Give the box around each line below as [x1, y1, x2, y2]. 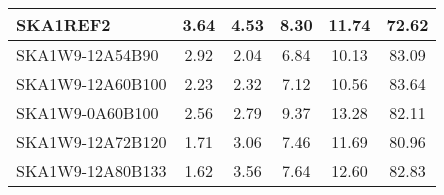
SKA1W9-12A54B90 [16, 43, 159, 66]
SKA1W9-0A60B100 [16, 101, 159, 124]
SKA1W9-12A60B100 [16, 72, 167, 95]
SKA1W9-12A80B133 [16, 159, 167, 182]
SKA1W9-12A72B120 [16, 130, 167, 153]
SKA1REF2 [16, 13, 111, 36]
